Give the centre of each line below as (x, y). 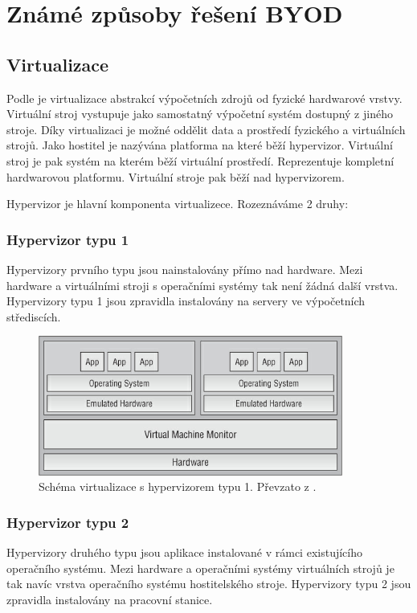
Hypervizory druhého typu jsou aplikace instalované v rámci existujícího (184, 552)
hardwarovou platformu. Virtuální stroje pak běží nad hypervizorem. (176, 176)
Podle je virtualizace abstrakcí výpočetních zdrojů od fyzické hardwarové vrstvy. (204, 98)
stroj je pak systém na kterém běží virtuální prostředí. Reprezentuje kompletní (200, 160)
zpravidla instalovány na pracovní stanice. (110, 599)
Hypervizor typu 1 (68, 239)
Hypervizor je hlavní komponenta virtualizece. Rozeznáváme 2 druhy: (178, 204)
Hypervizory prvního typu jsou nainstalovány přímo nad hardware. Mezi (185, 269)
